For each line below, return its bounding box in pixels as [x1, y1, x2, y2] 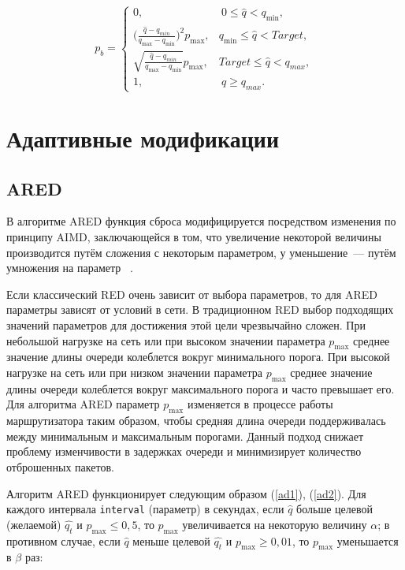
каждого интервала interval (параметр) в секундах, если [6, 501, 284, 517]
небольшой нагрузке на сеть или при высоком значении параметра [6, 332, 325, 348]
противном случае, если [6, 532, 121, 549]
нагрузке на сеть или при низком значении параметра [6, 363, 262, 380]
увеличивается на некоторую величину [182, 516, 367, 532]
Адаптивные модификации [6, 122, 280, 154]
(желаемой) [6, 516, 61, 532]
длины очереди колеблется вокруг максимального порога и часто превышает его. [6, 380, 395, 397]
